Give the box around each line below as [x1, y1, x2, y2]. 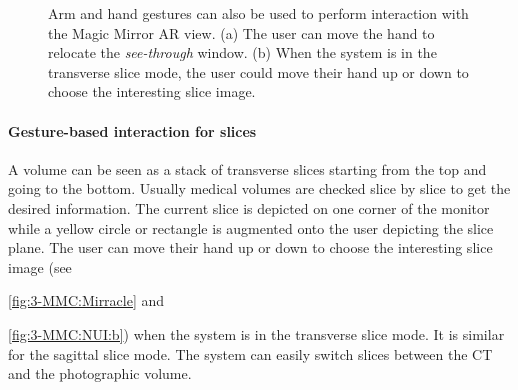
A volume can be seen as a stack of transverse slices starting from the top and [8, 158, 487, 179]
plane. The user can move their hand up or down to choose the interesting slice [8, 237, 493, 258]
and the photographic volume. [8, 363, 192, 384]
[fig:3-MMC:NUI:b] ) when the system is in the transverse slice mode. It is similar [8, 323, 505, 344]
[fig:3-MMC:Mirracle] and [8, 290, 165, 311]
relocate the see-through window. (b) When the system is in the [48, 42, 437, 63]
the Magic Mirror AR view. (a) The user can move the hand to [48, 22, 435, 43]
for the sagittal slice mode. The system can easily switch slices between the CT [8, 343, 493, 364]
